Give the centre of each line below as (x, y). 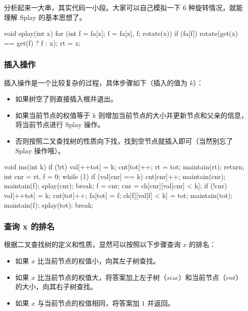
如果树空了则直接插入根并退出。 (66, 99)
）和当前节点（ (202, 277)
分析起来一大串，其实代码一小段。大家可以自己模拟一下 (92, 7)
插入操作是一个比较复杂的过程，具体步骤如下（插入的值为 (96, 82)
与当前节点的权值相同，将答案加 (89, 303)
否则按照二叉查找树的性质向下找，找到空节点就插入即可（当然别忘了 (124, 140)
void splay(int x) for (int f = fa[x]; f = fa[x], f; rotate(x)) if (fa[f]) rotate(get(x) (121, 33)
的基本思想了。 (62, 17)
